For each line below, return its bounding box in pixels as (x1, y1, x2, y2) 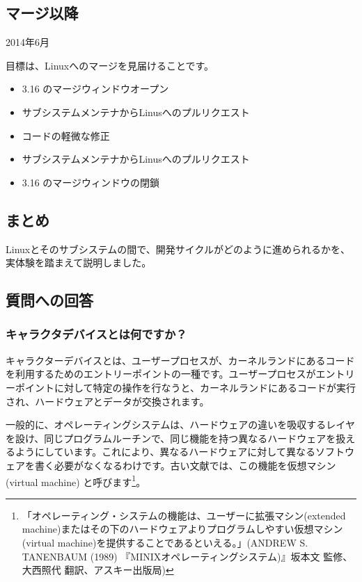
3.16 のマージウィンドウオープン (22, 81, 169, 96)
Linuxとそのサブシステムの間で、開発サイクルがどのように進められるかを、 (6, 241, 351, 256)
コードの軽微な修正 (22, 128, 110, 143)
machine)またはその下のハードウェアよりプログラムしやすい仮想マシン (22, 522, 343, 536)
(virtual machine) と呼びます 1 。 (6, 472, 146, 489)
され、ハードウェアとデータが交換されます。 (6, 394, 210, 408)
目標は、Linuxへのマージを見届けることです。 (6, 58, 214, 72)
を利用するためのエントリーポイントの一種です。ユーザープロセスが (6, 366, 316, 381)
